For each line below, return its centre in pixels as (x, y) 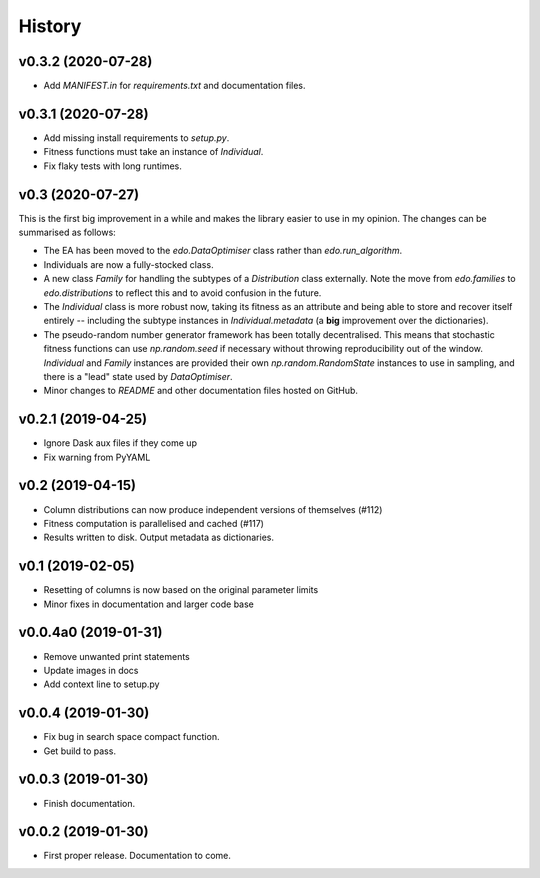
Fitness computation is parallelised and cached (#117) (154, 523)
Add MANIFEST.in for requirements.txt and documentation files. (174, 86)
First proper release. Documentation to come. (137, 856)
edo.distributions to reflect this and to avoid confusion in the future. (182, 292)
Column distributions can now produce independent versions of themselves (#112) (213, 509)
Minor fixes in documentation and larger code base (148, 604)
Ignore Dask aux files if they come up (120, 443)
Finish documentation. (89, 803)
